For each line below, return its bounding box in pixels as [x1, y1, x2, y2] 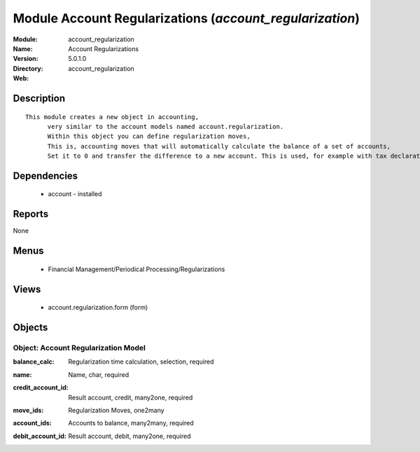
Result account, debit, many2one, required [68, 432, 191, 440]
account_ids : [13, 419, 52, 427]
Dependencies [13, 170, 78, 182]
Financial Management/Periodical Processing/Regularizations [48, 265, 225, 273]
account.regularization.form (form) [48, 303, 148, 312]
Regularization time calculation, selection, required [68, 357, 214, 366]
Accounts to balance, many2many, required [68, 419, 194, 427]
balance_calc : [13, 357, 55, 366]
